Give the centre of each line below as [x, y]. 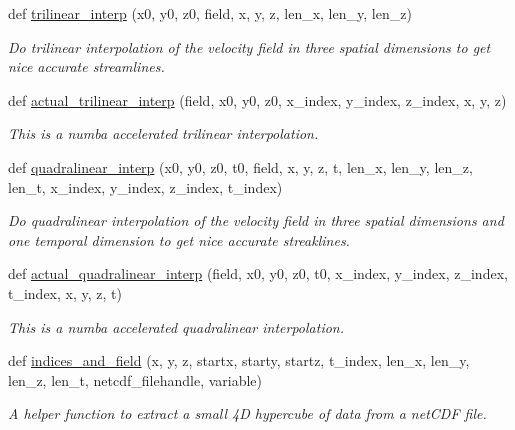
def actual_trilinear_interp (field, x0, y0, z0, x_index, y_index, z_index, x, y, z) [257, 99]
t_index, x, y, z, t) [65, 292]
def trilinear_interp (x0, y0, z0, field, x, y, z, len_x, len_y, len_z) [210, 13]
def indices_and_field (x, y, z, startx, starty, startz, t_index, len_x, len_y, [239, 360]
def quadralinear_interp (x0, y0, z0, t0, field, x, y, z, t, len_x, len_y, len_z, [240, 166]
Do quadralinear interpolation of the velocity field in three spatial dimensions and [256, 220]
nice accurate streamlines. [86, 66]
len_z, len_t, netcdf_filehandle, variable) [135, 379]
